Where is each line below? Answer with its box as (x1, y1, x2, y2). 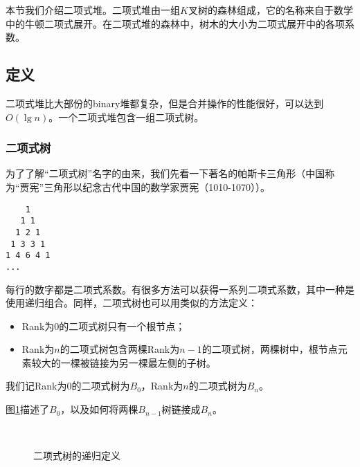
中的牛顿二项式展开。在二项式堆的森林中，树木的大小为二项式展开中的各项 (6, 16, 345, 30)
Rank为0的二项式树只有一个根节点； (21, 318, 186, 333)
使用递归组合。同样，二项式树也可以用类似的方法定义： (6, 295, 258, 310)
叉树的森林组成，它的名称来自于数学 (188, 3, 353, 17)
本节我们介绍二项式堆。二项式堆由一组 (6, 3, 180, 17)
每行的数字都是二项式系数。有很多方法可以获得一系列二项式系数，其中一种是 (6, 282, 354, 296)
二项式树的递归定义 (33, 448, 120, 463)
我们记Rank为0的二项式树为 (6, 378, 130, 393)
